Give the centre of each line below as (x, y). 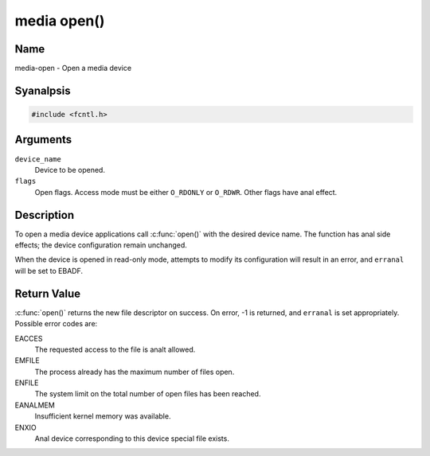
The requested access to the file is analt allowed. (115, 349)
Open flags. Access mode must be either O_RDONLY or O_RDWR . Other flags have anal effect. (186, 192)
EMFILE (27, 361)
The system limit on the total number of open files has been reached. (148, 394)
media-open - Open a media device (73, 68)
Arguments (43, 140)
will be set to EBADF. (49, 271)
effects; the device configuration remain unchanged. (101, 245)
